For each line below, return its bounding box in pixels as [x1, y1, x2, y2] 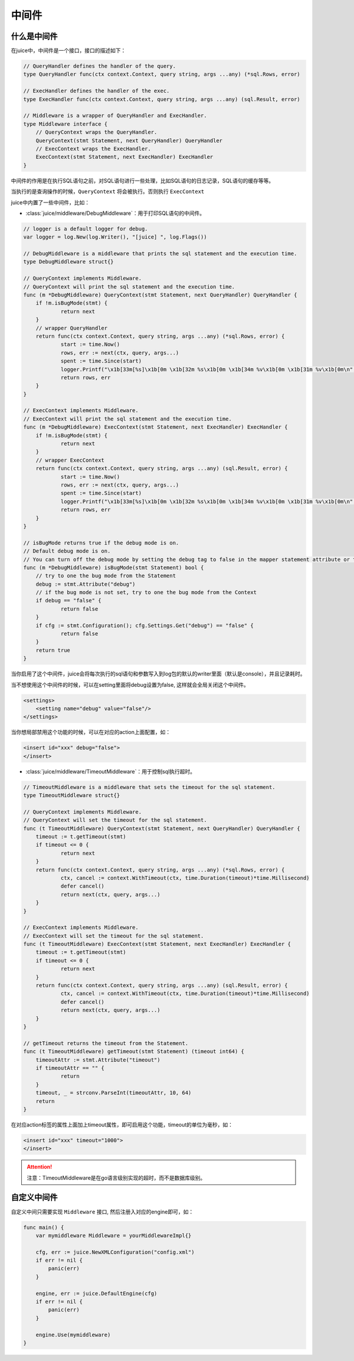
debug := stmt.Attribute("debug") [35, 580, 136, 588]
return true [35, 647, 71, 654]
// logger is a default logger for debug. [23, 225, 148, 232]
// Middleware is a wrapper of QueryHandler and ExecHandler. [23, 112, 207, 119]
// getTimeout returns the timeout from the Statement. [23, 1040, 189, 1046]
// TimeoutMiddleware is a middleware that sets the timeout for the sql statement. [23, 784, 276, 791]
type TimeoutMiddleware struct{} [23, 792, 120, 799]
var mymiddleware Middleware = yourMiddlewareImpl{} [35, 1232, 192, 1239]
